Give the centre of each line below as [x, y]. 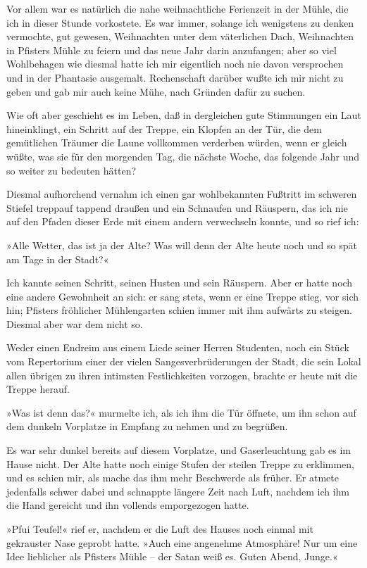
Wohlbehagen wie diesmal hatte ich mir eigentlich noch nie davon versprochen [175, 64]
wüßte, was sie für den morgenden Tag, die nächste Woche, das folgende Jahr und [183, 156]
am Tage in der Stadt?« [58, 259]
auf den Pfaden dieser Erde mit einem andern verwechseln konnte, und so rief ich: [183, 221]
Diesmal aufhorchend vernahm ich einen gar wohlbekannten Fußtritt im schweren [182, 194]
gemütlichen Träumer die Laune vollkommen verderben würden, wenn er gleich [177, 143]
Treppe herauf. [38, 389]
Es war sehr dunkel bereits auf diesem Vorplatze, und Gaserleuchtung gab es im [179, 450]
